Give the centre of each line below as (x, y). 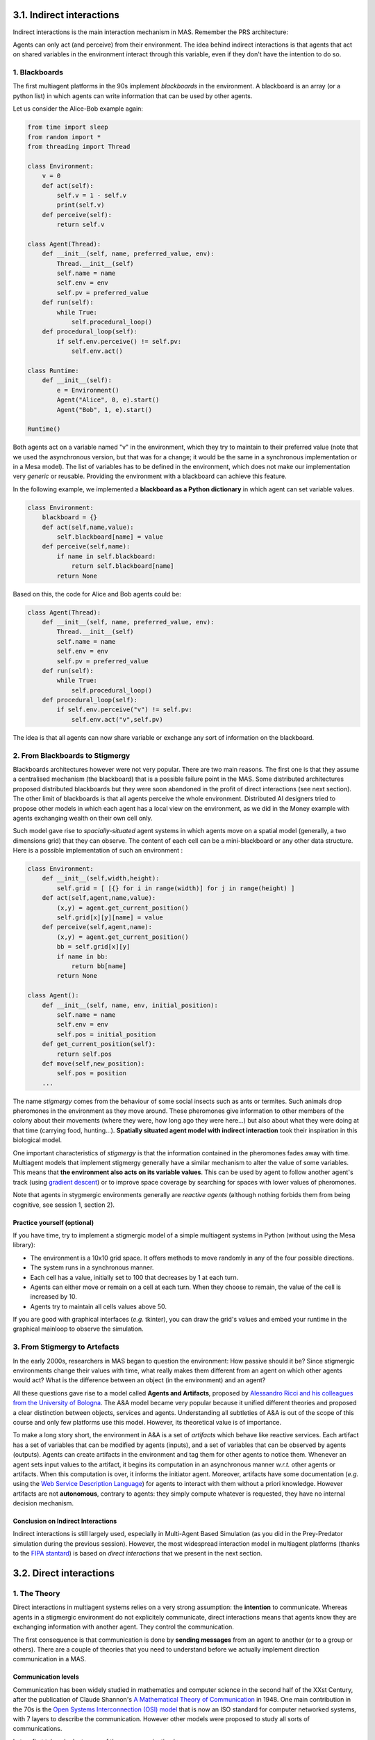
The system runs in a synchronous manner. (92, 1267)
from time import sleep (68, 127)
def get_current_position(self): (99, 1044)
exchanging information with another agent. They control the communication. (123, 1627)
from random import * (64, 137)
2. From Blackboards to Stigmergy (72, 755)
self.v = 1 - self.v (92, 195)
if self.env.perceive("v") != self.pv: (124, 710)
